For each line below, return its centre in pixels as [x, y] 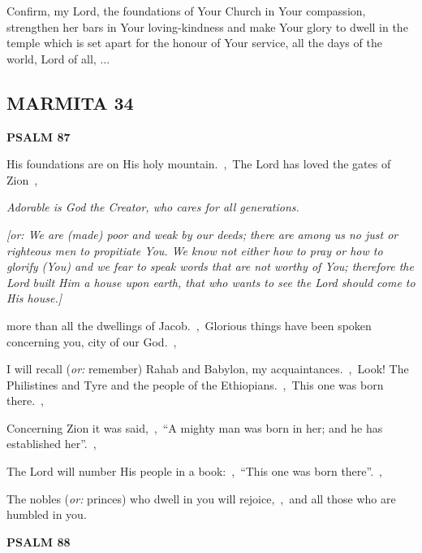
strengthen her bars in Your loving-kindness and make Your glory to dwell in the [207, 26]
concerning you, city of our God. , [92, 341]
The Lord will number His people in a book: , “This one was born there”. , [194, 471]
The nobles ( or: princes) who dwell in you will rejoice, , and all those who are [201, 498]
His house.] [34, 298]
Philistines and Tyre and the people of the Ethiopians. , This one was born [195, 384]
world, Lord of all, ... [58, 58]
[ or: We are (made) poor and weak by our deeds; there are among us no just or [202, 234]
